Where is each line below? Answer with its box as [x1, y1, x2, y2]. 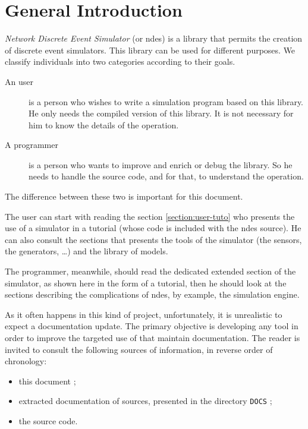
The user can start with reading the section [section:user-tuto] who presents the [5, 210, 295, 222]
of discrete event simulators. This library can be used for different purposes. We [5, 43, 296, 56]
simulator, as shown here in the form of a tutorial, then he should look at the [5, 276, 287, 289]
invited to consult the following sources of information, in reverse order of [5, 343, 273, 355]
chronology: [5, 355, 47, 367]
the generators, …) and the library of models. [5, 245, 168, 257]
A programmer [5, 138, 58, 151]
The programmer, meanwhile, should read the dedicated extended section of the [5, 265, 296, 277]
